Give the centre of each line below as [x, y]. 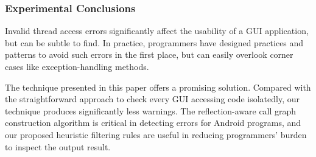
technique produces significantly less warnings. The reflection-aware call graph [151, 110]
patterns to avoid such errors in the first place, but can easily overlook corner [149, 54]
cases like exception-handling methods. [77, 66]
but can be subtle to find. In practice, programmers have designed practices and [154, 42]
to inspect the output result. [58, 146]
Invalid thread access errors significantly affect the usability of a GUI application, [157, 31]
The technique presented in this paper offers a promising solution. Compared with [158, 87]
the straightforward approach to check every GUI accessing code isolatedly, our [153, 99]
